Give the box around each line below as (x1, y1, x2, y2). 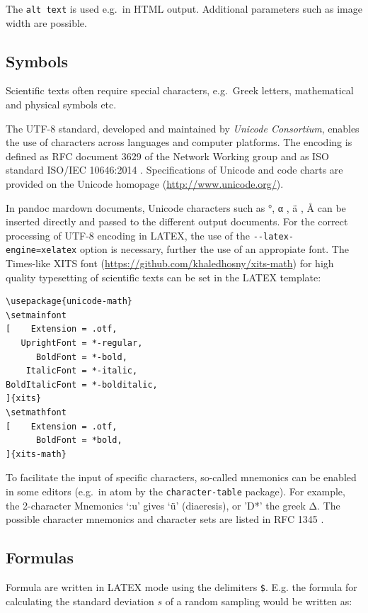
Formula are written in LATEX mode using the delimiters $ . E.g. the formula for (6, 580, 357, 595)
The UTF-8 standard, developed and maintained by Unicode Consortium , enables (6, 120, 360, 135)
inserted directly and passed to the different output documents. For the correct (6, 214, 348, 229)
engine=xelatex (6, 245, 77, 256)
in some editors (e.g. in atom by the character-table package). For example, (6, 484, 345, 499)
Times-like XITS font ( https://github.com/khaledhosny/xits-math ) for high (6, 256, 334, 271)
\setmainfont (6, 310, 67, 320)
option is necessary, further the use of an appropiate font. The (79, 242, 349, 257)
